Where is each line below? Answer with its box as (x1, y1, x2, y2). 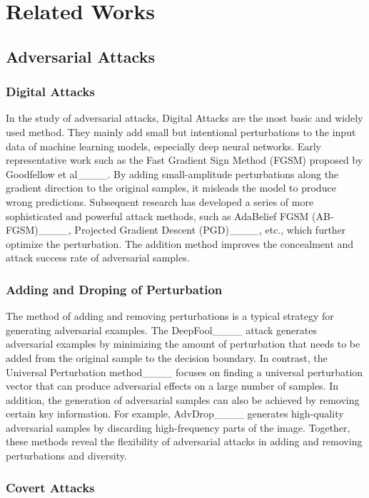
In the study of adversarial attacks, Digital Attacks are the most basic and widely (6, 110, 363, 125)
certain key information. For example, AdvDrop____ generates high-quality (6, 406, 344, 421)
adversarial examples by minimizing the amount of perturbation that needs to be (6, 336, 360, 351)
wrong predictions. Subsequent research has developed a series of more (6, 194, 314, 209)
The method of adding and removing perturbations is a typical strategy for (6, 308, 334, 323)
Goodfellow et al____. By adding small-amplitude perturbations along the (6, 166, 339, 181)
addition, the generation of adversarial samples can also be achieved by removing (6, 392, 360, 407)
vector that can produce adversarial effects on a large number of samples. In (6, 378, 339, 393)
